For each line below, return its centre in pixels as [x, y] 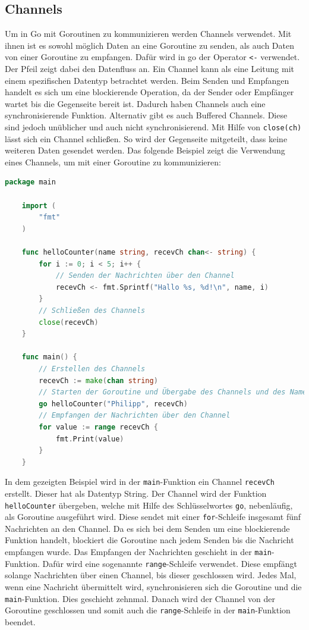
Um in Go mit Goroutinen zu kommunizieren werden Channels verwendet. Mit [148, 34]
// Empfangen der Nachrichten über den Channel [135, 416]
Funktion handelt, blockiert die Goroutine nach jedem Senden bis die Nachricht [149, 540]
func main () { [49, 357]
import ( [39, 206]
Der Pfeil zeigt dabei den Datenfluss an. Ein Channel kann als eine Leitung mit [149, 69]
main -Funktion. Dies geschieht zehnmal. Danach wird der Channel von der [140, 598]
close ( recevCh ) [69, 322]
